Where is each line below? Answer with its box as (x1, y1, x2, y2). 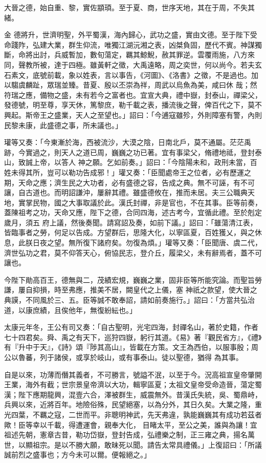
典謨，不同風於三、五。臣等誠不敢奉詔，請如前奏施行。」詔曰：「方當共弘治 (4, 294, 255, 305)
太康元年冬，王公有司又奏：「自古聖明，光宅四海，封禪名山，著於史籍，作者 (4, 322, 258, 332)
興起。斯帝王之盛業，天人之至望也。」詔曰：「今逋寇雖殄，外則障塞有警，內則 (4, 109, 262, 120)
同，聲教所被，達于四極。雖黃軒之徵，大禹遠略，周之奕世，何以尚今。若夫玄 (4, 59, 262, 70)
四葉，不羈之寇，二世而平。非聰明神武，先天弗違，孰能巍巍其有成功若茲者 (11, 409, 262, 419)
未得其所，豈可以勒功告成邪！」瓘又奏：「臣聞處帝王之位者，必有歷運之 (11, 166, 251, 177)
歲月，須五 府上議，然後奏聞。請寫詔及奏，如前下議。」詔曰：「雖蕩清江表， (4, 217, 257, 227)
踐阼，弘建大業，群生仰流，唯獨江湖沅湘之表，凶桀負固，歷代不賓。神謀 (11, 39, 255, 50)
